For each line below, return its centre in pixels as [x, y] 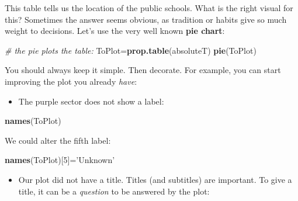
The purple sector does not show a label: [91, 101]
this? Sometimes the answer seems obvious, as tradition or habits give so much [146, 19]
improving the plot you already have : [71, 81]
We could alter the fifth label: [58, 140]
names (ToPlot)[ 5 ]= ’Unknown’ [60, 160]
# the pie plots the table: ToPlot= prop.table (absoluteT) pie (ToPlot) [131, 50]
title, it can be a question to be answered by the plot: [114, 191]
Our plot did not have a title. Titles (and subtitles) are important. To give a [155, 179]
